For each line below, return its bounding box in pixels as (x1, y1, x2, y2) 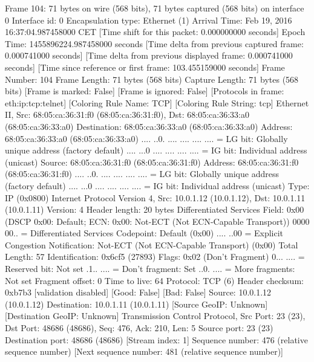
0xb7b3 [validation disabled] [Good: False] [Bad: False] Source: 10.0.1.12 (5, 286, 272, 299)
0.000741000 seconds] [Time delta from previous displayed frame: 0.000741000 (5, 49, 293, 62)
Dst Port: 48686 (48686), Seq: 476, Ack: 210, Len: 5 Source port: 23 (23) (5, 322, 273, 334)
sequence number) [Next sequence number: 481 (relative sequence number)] (5, 345, 284, 358)
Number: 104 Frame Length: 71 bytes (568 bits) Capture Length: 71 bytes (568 (5, 73, 299, 85)
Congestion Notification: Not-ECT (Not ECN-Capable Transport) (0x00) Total (5, 238, 298, 251)
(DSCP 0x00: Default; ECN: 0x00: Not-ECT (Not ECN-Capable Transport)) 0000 (5, 215, 310, 227)
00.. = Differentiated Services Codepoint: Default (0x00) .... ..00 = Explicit (5, 227, 284, 239)
